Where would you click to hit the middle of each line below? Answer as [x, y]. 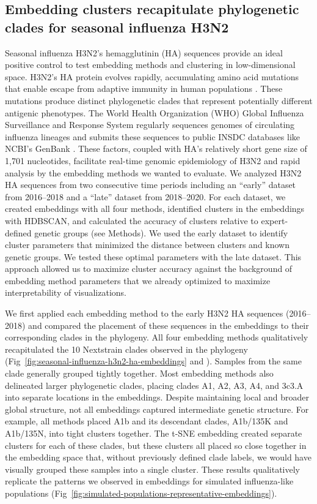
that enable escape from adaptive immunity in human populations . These [144, 88]
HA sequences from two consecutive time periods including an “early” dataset [151, 185]
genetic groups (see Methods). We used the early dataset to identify [161, 232]
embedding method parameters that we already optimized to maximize [138, 280]
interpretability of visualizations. [66, 292]
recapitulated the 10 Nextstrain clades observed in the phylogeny [126, 349]
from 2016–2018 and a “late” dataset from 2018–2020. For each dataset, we [145, 196]
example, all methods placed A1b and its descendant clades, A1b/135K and [147, 421]
